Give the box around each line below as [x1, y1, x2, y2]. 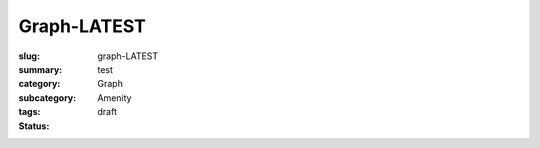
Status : [18, 120, 50, 132]
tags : [18, 106, 41, 118]
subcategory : [18, 91, 77, 104]
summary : [18, 63, 63, 75]
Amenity [97, 91, 132, 104]
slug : [18, 50, 40, 62]
